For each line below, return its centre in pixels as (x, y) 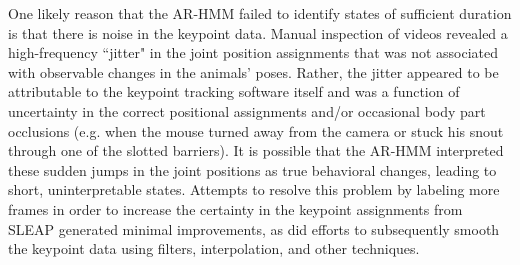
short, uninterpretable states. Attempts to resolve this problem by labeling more (254, 189)
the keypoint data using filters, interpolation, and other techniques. (214, 248)
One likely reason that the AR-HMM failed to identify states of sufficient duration (260, 13)
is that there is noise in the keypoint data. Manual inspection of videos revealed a (258, 32)
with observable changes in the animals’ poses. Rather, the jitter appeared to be (253, 71)
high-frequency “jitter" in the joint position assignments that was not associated (253, 52)
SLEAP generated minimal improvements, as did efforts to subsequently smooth (254, 228)
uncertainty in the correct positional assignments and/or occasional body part (247, 110)
